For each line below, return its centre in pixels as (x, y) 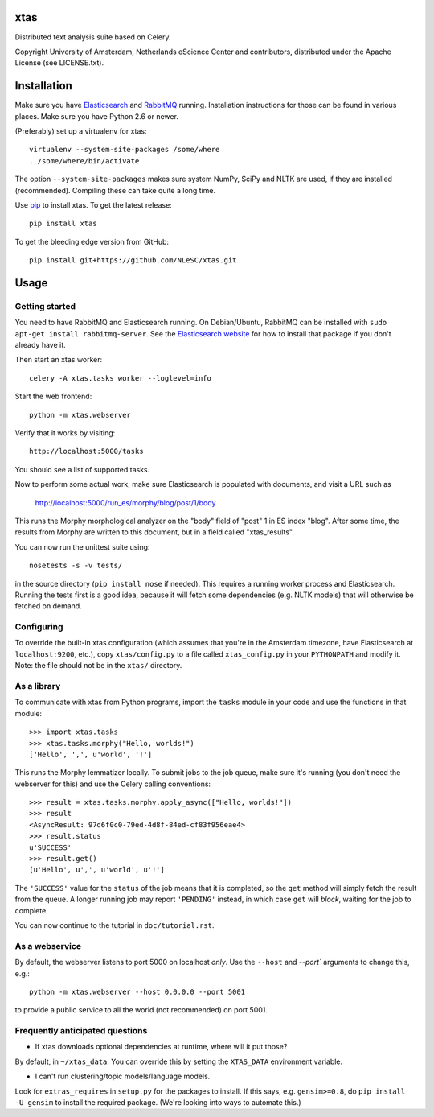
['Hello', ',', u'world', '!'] (91, 754)
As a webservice (48, 946)
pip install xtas (63, 224)
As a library (38, 686)
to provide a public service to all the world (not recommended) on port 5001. (141, 1010)
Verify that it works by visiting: (65, 433)
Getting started (45, 306)
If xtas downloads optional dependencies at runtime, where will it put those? (161, 1047)
